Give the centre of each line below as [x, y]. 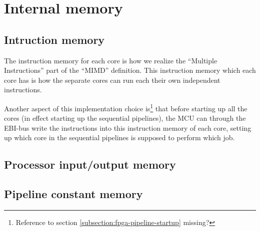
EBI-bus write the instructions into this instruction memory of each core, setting [128, 127]
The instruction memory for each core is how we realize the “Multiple [111, 60]
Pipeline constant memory [73, 194]
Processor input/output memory [90, 164]
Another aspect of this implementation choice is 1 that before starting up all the [126, 107]
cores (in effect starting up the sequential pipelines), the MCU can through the [125, 118]
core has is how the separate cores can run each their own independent [112, 80]
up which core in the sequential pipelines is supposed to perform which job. [119, 137]
